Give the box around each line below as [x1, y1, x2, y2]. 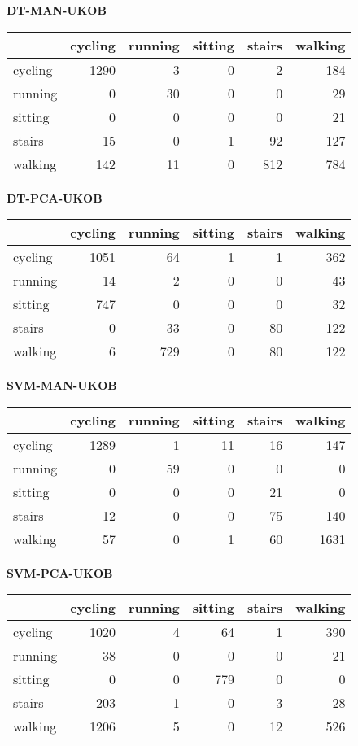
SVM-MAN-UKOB [7, 377, 117, 394]
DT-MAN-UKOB [7, 2, 107, 18]
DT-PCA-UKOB [7, 189, 103, 206]
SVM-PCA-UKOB [7, 564, 113, 581]
